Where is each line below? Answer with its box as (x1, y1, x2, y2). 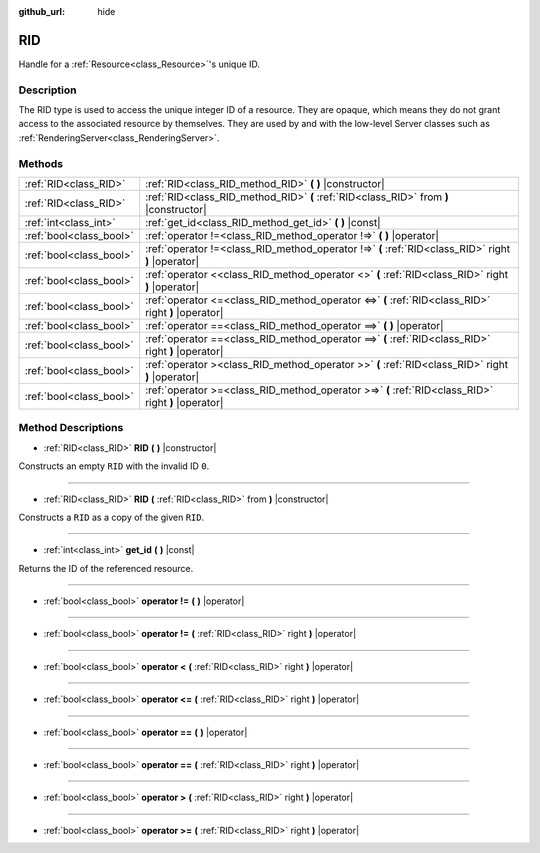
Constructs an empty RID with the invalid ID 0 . (18, 460, 210, 472)
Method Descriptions (18, 421, 124, 435)
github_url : (18, 6, 65, 17)
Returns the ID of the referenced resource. (18, 562, 194, 574)
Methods (18, 156, 64, 170)
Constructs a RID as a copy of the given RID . (18, 511, 205, 523)
